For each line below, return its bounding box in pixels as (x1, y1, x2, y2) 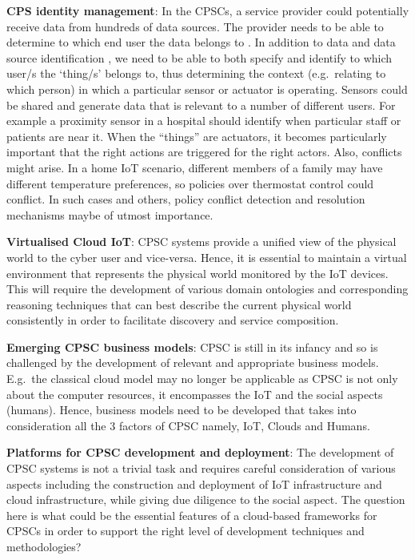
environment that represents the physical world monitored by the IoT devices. (6, 264, 389, 281)
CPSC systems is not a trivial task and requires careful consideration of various (6, 460, 396, 477)
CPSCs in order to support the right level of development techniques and (6, 522, 365, 539)
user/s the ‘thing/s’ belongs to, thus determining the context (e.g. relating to (6, 65, 386, 82)
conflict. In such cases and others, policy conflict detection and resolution (6, 191, 365, 207)
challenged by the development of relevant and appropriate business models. (6, 354, 379, 371)
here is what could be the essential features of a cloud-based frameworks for (6, 506, 377, 523)
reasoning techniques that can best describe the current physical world (6, 296, 352, 312)
